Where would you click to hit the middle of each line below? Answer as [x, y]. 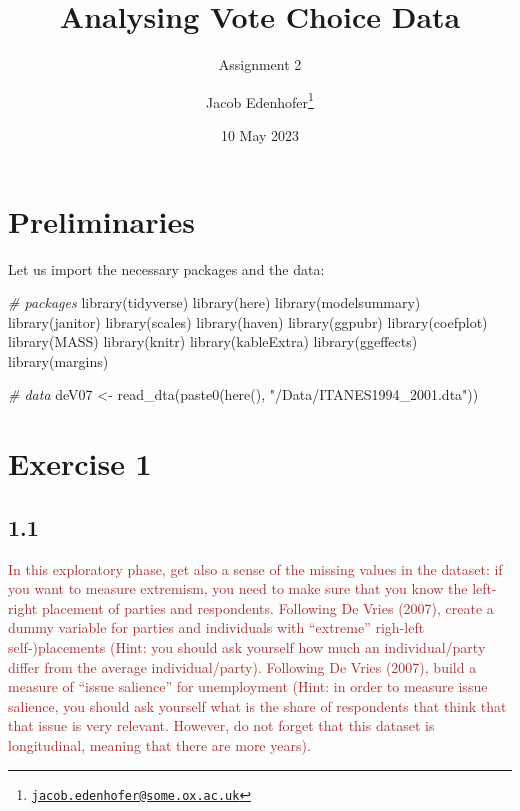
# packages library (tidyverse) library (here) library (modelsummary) [214, 302]
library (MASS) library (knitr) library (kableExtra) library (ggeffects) [213, 341]
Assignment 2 [260, 64]
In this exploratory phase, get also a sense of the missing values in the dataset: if [255, 568]
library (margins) [58, 360]
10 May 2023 [260, 134]
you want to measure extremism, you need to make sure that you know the [238, 588]
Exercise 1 [80, 463]
